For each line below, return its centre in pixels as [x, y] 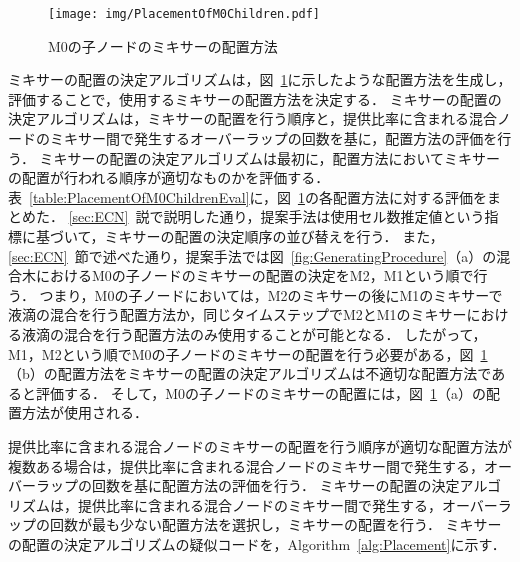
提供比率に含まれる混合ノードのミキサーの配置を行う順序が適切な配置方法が [260, 445]
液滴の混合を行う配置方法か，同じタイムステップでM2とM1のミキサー [237, 314]
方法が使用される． [84, 412]
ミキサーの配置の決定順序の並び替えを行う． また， [274, 236]
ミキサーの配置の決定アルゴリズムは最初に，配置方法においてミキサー [269, 157]
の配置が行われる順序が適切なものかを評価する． [169, 177]
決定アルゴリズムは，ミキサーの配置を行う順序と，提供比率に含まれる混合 [253, 118]
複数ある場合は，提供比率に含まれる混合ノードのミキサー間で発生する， [246, 465]
